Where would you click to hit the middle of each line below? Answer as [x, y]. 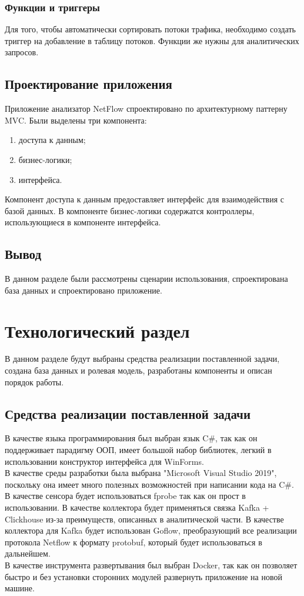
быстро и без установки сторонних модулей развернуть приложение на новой [143, 576]
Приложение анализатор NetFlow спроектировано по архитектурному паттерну [146, 109]
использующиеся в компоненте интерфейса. [83, 222]
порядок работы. [34, 382]
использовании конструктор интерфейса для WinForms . [104, 461]
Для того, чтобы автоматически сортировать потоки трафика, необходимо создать [150, 29]
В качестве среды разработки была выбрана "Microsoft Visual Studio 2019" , [141, 473]
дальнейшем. [28, 553]
